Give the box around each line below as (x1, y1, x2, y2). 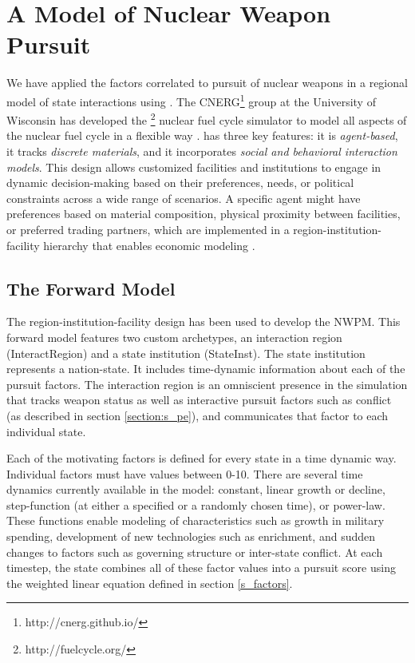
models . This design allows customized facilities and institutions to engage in (6, 158, 381, 175)
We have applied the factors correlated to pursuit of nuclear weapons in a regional (6, 74, 408, 91)
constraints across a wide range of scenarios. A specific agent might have (6, 189, 361, 206)
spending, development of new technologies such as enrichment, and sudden (6, 528, 376, 545)
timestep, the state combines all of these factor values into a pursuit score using (6, 559, 396, 576)
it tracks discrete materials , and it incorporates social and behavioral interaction (6, 143, 397, 159)
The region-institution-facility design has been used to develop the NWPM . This (6, 313, 401, 330)
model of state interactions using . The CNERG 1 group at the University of (6, 90, 376, 109)
